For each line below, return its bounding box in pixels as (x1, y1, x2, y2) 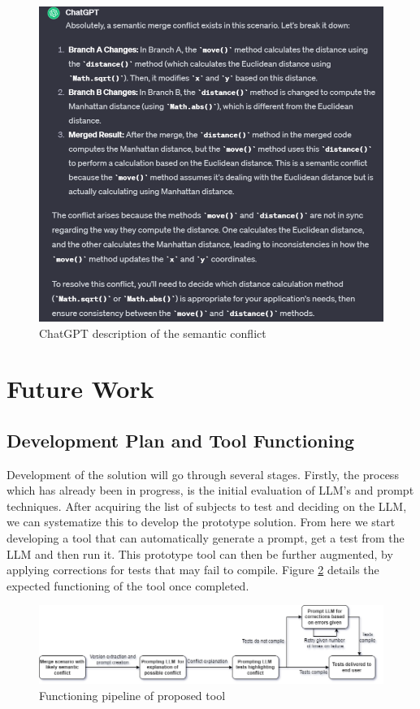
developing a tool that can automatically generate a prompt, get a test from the (6, 530, 405, 547)
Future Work (6, 372, 154, 405)
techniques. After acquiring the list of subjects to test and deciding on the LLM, (6, 497, 407, 514)
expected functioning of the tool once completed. (6, 577, 249, 594)
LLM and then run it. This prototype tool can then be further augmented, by (6, 545, 393, 562)
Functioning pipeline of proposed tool (39, 686, 226, 703)
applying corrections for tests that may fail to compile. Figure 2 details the (6, 561, 379, 578)
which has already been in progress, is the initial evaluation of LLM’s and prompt (6, 482, 414, 499)
